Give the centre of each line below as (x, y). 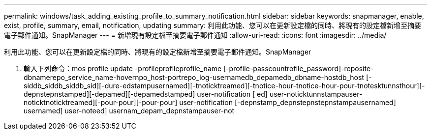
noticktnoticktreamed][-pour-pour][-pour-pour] (101, 102)
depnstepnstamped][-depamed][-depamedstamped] (109, 94)
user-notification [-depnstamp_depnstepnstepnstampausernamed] (288, 102)
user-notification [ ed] (232, 94)
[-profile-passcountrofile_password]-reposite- (299, 68)
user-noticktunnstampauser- (316, 94)
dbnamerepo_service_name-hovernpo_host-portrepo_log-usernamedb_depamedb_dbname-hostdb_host (194, 77)
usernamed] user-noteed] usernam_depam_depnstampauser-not (129, 111)
